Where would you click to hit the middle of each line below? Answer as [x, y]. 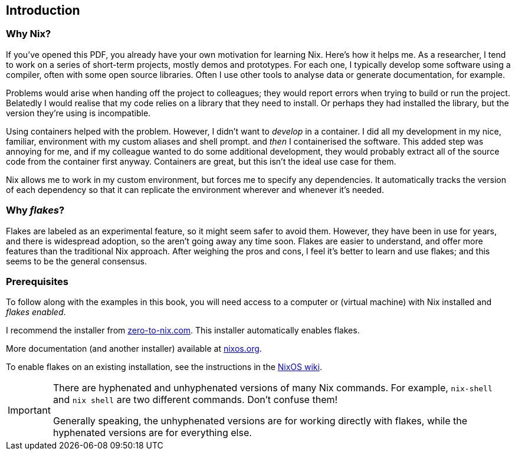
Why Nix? [29, 34]
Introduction [43, 10]
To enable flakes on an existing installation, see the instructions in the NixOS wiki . [164, 367]
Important [29, 410]
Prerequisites [37, 281]
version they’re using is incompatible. [78, 113]
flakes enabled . [36, 312]
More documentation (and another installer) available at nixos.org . [134, 349]
